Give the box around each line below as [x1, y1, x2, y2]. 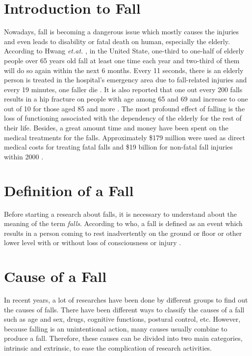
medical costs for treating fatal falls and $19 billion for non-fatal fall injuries [4, 142, 233, 152]
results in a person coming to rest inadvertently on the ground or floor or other [4, 228, 242, 238]
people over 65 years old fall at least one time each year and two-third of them [4, 55, 240, 65]
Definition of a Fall [4, 180, 134, 200]
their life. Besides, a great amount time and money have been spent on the [4, 123, 228, 133]
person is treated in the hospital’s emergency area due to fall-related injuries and [4, 75, 247, 85]
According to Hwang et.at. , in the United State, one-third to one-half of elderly [4, 46, 244, 56]
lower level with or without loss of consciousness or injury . [4, 237, 181, 248]
